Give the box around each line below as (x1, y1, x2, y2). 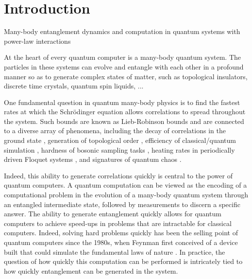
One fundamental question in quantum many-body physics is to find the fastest (4, 97, 240, 107)
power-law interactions (4, 35, 71, 46)
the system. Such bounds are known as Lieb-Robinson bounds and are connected (4, 116, 244, 126)
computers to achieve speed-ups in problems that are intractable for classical (4, 218, 232, 228)
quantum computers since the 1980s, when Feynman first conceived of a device (4, 237, 238, 247)
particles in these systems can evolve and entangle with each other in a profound (4, 61, 244, 71)
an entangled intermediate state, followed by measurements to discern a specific (4, 199, 240, 209)
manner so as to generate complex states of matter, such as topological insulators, (4, 71, 248, 81)
